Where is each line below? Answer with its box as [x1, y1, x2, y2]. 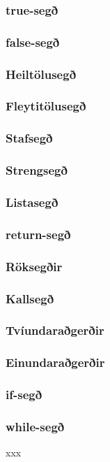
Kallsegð [6, 289, 54, 307]
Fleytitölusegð [6, 97, 86, 115]
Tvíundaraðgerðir [6, 322, 104, 339]
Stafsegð [6, 129, 53, 147]
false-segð [6, 33, 60, 50]
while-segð [6, 417, 65, 435]
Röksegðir [6, 257, 63, 275]
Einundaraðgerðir [6, 354, 105, 371]
